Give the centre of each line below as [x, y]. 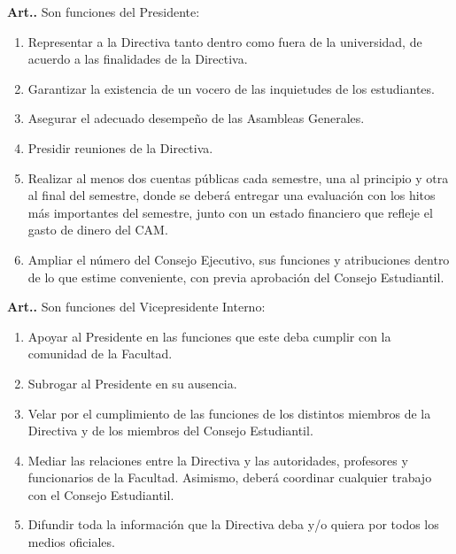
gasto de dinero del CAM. [98, 230]
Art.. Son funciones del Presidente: [104, 12]
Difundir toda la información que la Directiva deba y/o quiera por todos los [233, 524]
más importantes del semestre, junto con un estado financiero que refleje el [230, 212]
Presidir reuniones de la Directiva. [120, 147]
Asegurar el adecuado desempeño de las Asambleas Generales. [196, 118]
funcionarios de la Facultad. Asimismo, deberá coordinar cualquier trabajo [230, 477]
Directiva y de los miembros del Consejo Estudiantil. [170, 431]
